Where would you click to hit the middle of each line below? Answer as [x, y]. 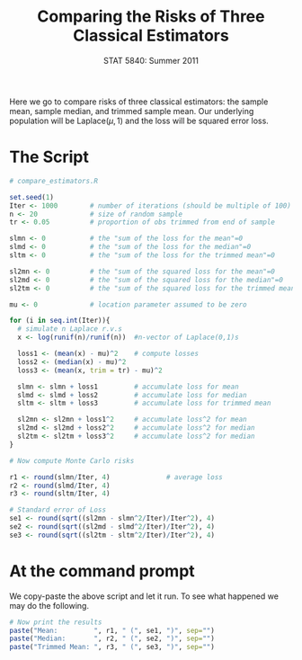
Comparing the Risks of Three [151, 17]
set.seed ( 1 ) [31, 197]
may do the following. [49, 605]
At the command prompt [102, 571]
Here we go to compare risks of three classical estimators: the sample [139, 102]
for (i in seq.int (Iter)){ [60, 321]
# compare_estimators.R [54, 181]
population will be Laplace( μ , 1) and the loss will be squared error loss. [139, 120]
